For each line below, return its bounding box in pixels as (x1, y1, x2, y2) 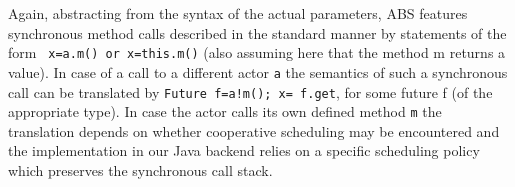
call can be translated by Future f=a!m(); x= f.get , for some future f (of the (8, 81, 493, 102)
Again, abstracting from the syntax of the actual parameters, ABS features (8, 3, 468, 23)
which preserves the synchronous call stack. (8, 160, 273, 180)
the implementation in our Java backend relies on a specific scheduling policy (8, 140, 480, 161)
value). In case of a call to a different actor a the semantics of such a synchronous (8, 61, 508, 82)
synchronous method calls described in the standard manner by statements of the (8, 22, 507, 43)
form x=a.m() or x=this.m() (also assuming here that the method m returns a (8, 42, 506, 63)
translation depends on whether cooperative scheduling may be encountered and (8, 120, 500, 141)
